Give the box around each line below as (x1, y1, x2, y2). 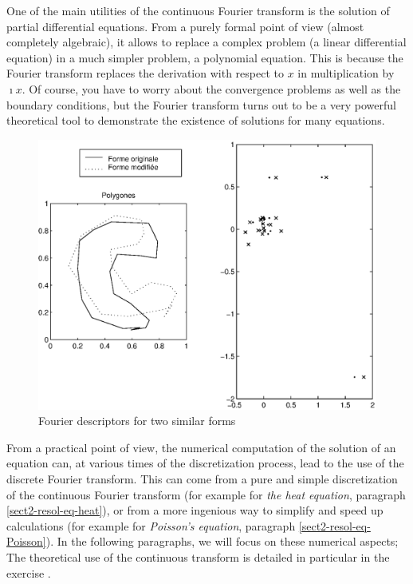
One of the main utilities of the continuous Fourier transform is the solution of (6, 2, 390, 18)
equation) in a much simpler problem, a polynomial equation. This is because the (6, 49, 403, 66)
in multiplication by (297, 65, 395, 81)
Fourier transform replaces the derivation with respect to (6, 65, 284, 81)
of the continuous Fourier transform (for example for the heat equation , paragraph (6, 486, 406, 503)
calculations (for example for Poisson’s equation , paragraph (6, 517, 296, 534)
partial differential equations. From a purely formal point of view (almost (6, 18, 364, 34)
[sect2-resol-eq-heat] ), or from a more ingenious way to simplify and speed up (6, 502, 383, 518)
